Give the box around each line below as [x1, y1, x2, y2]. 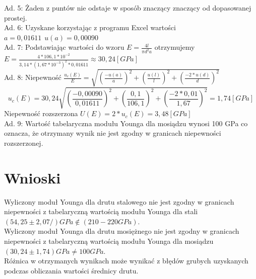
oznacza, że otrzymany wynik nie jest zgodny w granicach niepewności [4, 128, 221, 138]
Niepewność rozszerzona [4, 108, 78, 119]
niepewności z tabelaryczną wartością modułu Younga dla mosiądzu [4, 235, 214, 246]
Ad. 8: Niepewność [4, 72, 61, 82]
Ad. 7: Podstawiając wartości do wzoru [4, 42, 124, 52]
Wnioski [4, 167, 61, 188]
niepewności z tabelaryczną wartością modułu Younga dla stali [4, 206, 198, 217]
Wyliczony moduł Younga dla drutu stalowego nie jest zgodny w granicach [4, 196, 234, 207]
